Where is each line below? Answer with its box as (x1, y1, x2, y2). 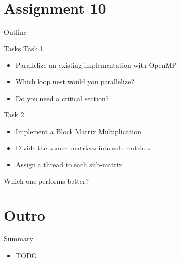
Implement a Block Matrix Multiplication (15, 126, 141, 136)
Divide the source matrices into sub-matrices (15, 143, 150, 153)
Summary (4, 233, 33, 244)
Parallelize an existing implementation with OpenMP (15, 60, 177, 70)
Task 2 (4, 110, 24, 120)
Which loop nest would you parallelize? (15, 76, 134, 86)
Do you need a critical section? (15, 93, 109, 103)
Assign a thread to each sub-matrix (15, 159, 122, 169)
